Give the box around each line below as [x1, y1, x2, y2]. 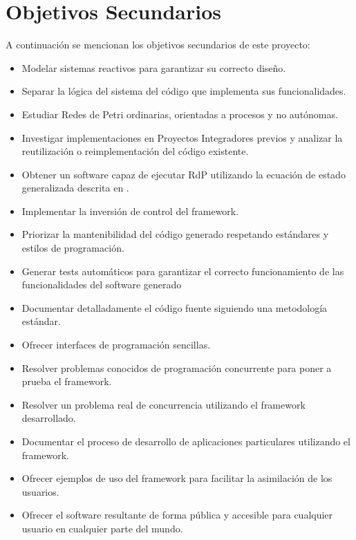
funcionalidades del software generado [21, 277, 182, 292]
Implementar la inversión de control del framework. [21, 203, 239, 218]
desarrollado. [21, 411, 76, 425]
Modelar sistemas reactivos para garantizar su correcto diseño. [21, 60, 286, 75]
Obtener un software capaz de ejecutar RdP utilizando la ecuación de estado [21, 167, 346, 181]
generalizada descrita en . [21, 180, 129, 195]
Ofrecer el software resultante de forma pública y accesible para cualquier [21, 508, 333, 522]
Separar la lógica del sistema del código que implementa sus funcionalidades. [21, 84, 346, 98]
